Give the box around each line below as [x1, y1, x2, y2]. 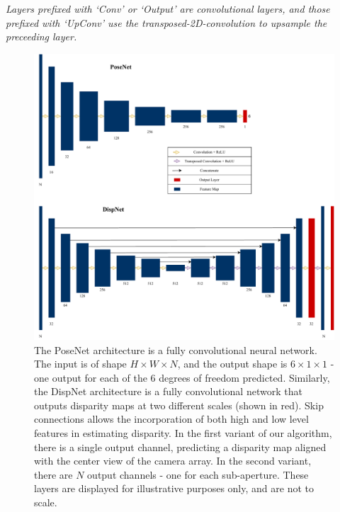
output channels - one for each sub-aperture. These [87, 467, 309, 482]
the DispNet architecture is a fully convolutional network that [34, 384, 302, 399]
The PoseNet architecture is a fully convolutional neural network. [34, 342, 317, 357]
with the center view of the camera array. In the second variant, [34, 453, 312, 468]
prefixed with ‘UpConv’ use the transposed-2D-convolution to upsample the [6, 15, 327, 30]
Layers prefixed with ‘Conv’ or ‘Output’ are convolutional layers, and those [6, 1, 330, 16]
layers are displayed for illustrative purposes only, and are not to [34, 481, 314, 496]
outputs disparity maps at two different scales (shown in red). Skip [34, 397, 324, 412]
